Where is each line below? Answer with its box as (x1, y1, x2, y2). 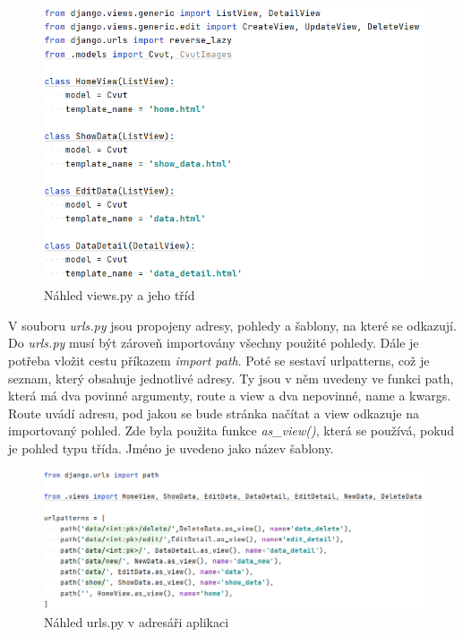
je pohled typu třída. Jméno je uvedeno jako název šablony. (8, 439, 334, 458)
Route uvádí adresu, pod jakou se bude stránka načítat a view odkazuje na (8, 403, 420, 422)
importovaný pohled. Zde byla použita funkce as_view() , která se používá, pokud (8, 421, 455, 440)
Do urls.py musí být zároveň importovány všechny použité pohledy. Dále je (8, 333, 419, 352)
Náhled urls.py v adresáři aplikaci (44, 612, 229, 631)
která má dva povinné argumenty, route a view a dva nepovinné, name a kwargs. (8, 386, 451, 405)
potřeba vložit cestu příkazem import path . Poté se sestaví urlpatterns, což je (8, 351, 430, 370)
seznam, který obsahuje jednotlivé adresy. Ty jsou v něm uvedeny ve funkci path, (8, 368, 454, 387)
